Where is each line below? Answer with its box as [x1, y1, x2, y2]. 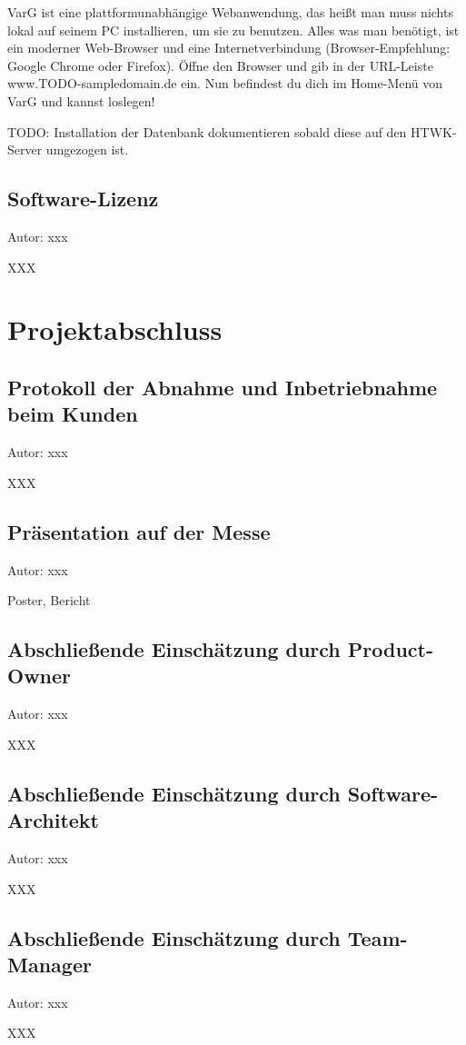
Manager [7, 950, 92, 979]
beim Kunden [7, 400, 138, 428]
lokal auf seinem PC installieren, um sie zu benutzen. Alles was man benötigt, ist [7, 20, 460, 39]
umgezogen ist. [45, 140, 129, 159]
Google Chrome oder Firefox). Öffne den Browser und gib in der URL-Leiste [7, 55, 433, 75]
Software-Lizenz [7, 184, 159, 213]
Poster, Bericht [7, 591, 91, 610]
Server [7, 140, 43, 159]
